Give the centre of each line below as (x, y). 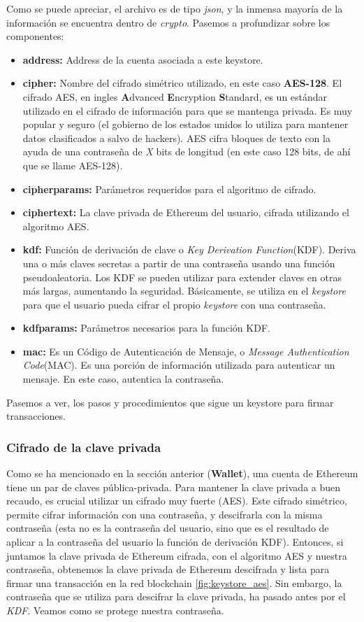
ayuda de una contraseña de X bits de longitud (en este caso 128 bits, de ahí (187, 151)
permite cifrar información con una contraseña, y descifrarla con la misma (165, 514)
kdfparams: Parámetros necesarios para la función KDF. (146, 328)
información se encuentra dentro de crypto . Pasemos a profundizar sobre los (168, 22)
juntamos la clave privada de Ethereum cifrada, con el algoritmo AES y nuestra (177, 555)
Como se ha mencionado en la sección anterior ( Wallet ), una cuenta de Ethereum (182, 473)
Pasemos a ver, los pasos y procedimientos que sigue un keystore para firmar (170, 402)
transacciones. (36, 416)
